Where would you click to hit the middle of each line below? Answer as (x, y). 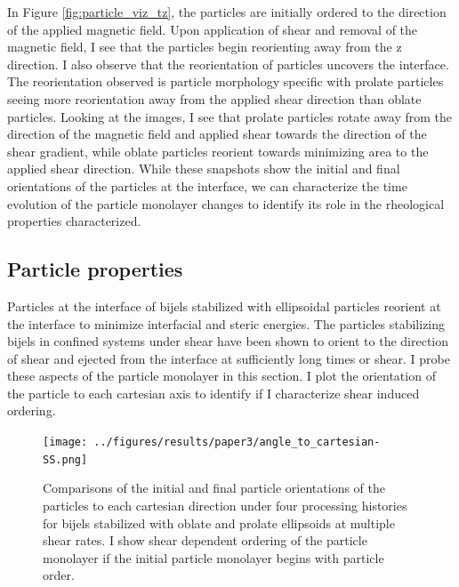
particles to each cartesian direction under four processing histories (225, 505)
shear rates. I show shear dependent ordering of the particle (205, 540)
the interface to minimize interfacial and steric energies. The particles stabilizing (226, 323)
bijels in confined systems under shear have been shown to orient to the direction (228, 341)
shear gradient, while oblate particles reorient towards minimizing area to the (218, 151)
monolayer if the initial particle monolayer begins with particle (213, 557)
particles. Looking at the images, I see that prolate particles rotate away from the (229, 116)
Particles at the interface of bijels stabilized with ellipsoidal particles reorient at (224, 306)
